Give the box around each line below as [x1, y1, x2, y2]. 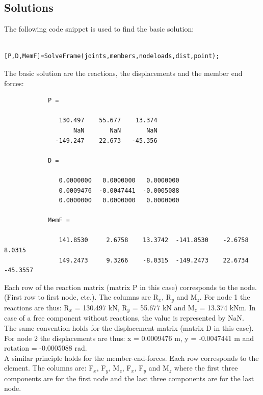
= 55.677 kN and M [132, 302, 195, 312]
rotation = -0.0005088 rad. [4, 343, 87, 353]
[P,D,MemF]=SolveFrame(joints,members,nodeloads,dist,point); [4, 52, 220, 60]
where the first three [174, 362, 238, 373]
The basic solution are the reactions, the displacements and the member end [4, 67, 243, 78]
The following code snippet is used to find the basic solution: [4, 23, 194, 34]
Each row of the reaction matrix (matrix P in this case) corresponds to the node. [4, 281, 257, 292]
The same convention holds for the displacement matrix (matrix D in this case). [4, 322, 254, 333]
